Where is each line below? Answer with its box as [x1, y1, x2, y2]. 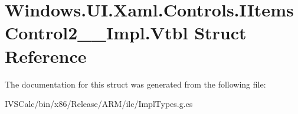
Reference [5, 43, 87, 68]
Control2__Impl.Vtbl [5, 21, 188, 45]
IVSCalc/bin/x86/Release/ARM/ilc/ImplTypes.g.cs [5, 98, 193, 110]
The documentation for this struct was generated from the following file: [5, 78, 266, 90]
